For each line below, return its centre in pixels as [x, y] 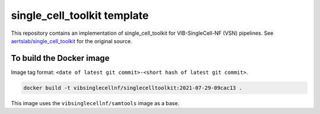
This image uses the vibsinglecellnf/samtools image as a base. [95, 103]
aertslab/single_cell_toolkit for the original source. [72, 41]
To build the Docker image [60, 58]
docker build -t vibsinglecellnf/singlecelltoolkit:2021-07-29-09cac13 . [133, 88]
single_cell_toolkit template [80, 15]
